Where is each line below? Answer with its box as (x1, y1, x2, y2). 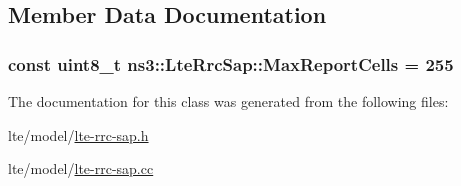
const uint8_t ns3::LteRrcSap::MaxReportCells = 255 (8, 51, 454, 76)
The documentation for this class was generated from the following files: (8, 91, 449, 111)
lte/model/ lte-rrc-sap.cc (8, 158, 154, 179)
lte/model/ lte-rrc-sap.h (8, 124, 149, 145)
